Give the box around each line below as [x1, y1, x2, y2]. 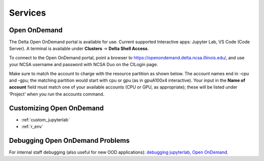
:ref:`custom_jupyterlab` [21, 116, 70, 122]
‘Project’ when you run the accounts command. [9, 91, 105, 97]
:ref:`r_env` [21, 124, 44, 130]
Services [9, 7, 46, 18]
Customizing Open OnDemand [9, 104, 104, 112]
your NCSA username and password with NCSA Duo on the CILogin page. [9, 62, 158, 68]
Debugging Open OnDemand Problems [9, 136, 130, 144]
